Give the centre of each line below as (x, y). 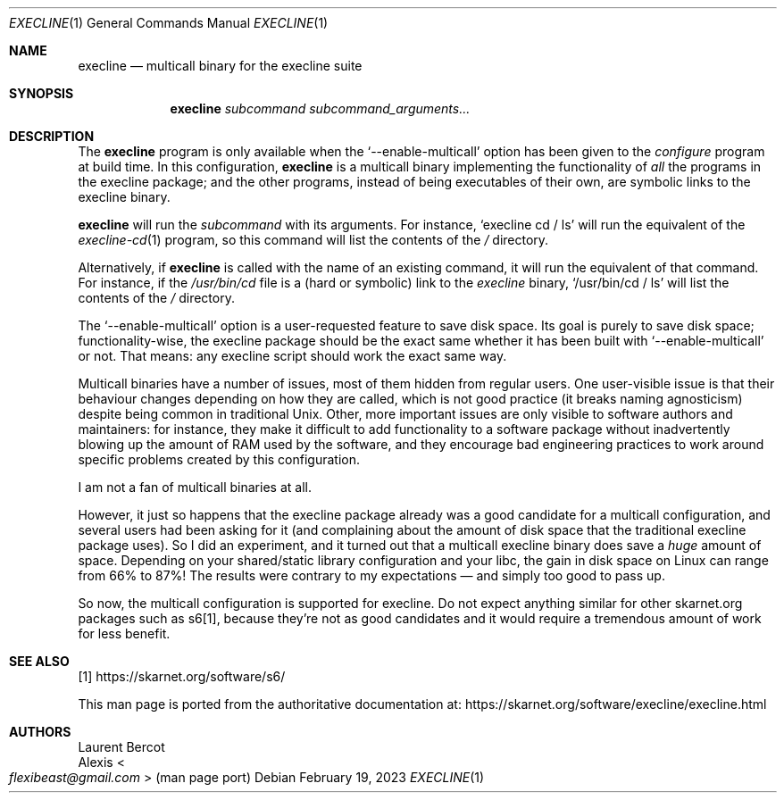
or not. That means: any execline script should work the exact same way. (292, 356)
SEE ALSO (39, 661)
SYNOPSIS (42, 93)
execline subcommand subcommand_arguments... (320, 108)
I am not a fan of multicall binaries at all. (195, 487)
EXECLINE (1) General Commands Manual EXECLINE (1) (169, 23)
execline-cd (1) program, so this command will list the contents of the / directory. (313, 240)
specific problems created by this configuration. (219, 459)
